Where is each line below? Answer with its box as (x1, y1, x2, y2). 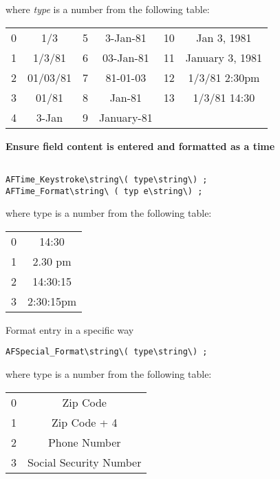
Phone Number (47, 434, 121, 450)
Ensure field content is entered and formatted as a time (6, 138, 275, 153)
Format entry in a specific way (6, 322, 134, 337)
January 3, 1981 (185, 49, 263, 65)
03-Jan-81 (102, 49, 149, 65)
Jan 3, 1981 (196, 29, 252, 45)
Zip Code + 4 (51, 414, 118, 430)
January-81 (99, 109, 153, 125)
